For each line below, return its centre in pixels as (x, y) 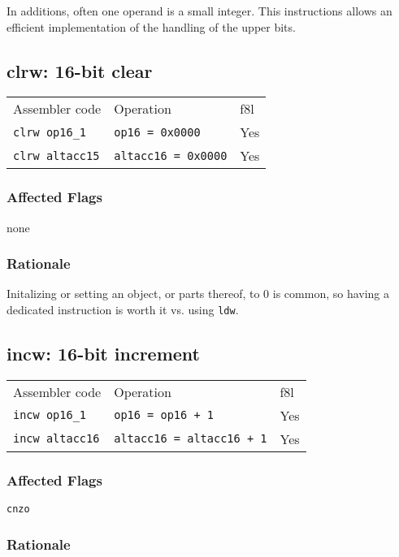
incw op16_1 (50, 415)
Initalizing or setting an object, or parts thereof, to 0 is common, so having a (198, 294)
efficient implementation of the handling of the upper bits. (151, 26)
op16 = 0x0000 (157, 132)
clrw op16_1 (50, 132)
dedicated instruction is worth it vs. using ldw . (123, 310)
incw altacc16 (56, 439)
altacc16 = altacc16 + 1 (191, 439)
